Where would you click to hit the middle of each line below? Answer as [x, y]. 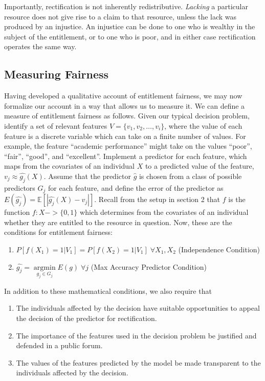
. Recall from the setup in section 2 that [157, 199]
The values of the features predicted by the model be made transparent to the [138, 362]
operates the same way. [40, 46]
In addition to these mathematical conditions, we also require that [108, 290]
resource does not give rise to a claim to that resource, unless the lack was [120, 16]
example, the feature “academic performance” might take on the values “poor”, [128, 146]
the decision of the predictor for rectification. [86, 318]
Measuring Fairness [57, 74]
